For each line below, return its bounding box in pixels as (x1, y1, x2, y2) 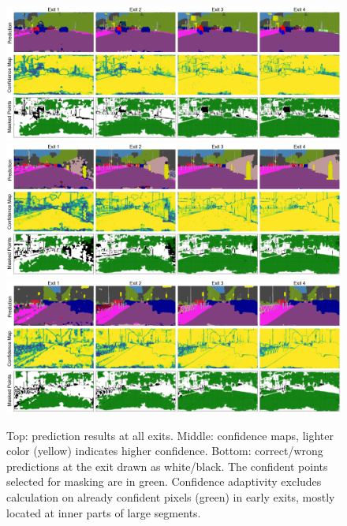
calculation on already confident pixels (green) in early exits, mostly (6, 488, 335, 505)
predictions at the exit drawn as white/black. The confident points (6, 457, 328, 474)
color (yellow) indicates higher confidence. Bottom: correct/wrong (6, 442, 323, 459)
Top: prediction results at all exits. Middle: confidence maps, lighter (6, 427, 334, 443)
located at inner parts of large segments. (6, 504, 201, 520)
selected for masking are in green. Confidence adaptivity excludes (6, 473, 322, 490)
